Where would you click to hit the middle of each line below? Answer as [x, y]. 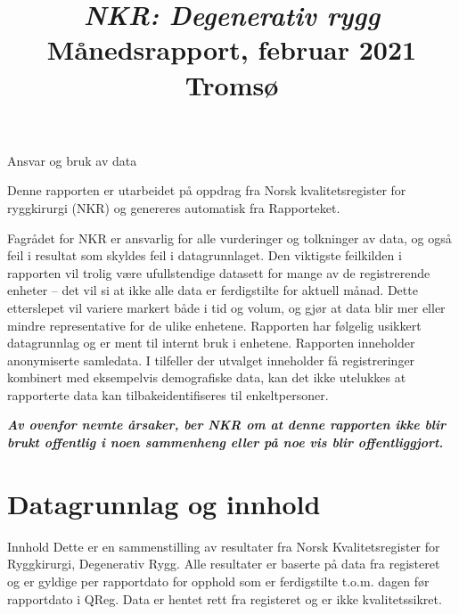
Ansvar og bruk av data [72, 160]
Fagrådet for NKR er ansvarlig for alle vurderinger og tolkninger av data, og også [229, 237]
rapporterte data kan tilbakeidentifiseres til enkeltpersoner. [168, 394]
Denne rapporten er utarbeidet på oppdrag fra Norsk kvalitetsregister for [207, 190]
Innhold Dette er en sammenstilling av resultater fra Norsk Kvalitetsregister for [224, 546]
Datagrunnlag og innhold [164, 503]
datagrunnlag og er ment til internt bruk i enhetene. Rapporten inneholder [211, 343]
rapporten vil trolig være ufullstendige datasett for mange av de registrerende [219, 272]
